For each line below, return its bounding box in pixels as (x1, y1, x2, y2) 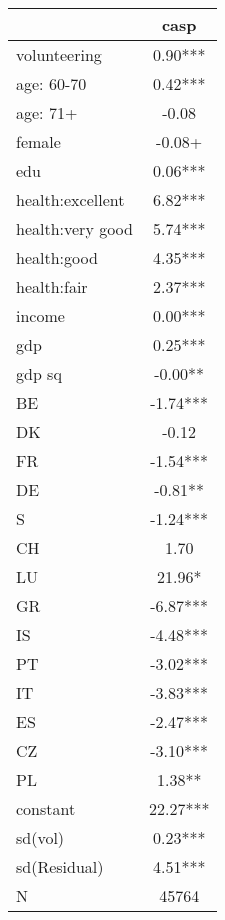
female (16, 130, 61, 153)
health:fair (16, 275, 88, 298)
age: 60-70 (16, 72, 87, 95)
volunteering (16, 43, 102, 66)
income (16, 304, 65, 327)
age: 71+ (16, 101, 78, 124)
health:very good (16, 217, 133, 240)
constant (16, 797, 76, 820)
